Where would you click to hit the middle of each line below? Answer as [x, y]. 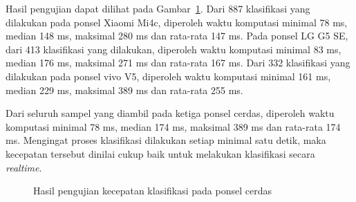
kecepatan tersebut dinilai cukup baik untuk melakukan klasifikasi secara [160, 153]
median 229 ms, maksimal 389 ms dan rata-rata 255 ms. [124, 90]
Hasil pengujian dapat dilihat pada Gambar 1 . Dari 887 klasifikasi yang [158, 8]
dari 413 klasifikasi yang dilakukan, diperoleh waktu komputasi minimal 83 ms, [174, 49]
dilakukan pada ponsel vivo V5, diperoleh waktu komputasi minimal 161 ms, [168, 76]
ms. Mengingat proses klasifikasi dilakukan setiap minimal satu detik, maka [166, 140]
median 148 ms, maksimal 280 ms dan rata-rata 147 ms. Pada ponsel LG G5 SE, [177, 36]
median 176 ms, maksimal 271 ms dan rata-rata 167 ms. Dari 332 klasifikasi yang [178, 63]
